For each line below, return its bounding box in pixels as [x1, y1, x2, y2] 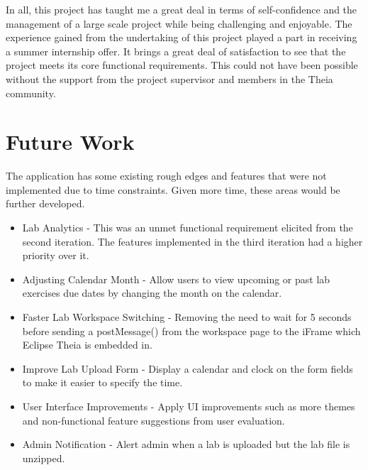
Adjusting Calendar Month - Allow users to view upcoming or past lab [22, 271, 330, 286]
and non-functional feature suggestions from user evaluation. [22, 412, 285, 427]
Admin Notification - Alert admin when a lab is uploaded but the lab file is [22, 437, 350, 452]
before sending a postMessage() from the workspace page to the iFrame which [22, 323, 361, 338]
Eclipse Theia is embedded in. [22, 337, 152, 352]
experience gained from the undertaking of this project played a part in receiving [6, 30, 357, 45]
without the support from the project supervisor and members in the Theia [6, 71, 333, 86]
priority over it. [22, 248, 89, 263]
